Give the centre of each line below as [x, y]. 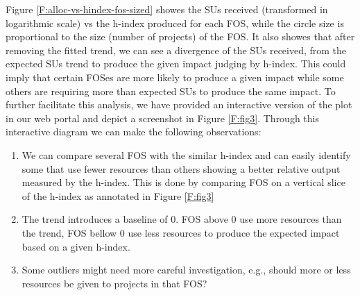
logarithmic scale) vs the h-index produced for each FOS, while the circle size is [175, 23]
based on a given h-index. [76, 246]
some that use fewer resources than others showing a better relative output [181, 168]
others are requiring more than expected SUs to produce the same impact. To [171, 91]
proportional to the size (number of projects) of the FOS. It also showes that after [180, 36]
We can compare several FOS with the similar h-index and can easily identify [186, 154]
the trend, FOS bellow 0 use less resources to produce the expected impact [181, 232]
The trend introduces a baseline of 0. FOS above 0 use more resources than [182, 219]
